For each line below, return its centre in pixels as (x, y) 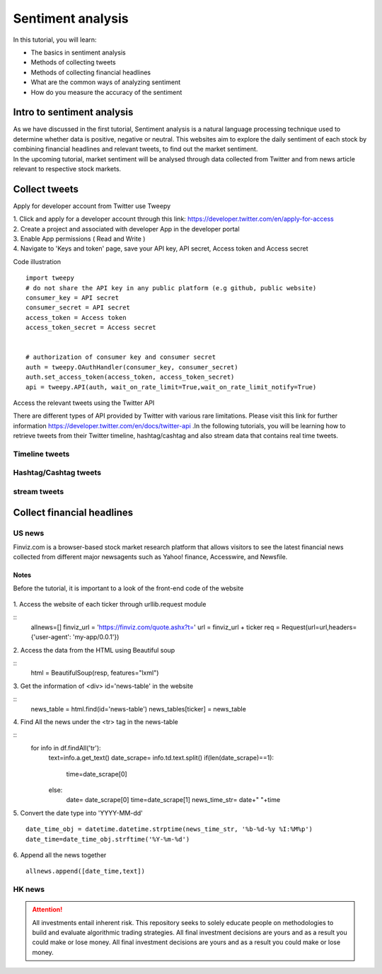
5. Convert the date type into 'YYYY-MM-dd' (78, 813)
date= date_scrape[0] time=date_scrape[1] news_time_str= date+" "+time (173, 800)
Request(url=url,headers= (319, 627)
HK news (29, 890)
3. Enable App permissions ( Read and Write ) (79, 239)
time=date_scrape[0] (97, 774)
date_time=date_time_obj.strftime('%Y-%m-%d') (108, 839)
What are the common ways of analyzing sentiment (106, 82)
